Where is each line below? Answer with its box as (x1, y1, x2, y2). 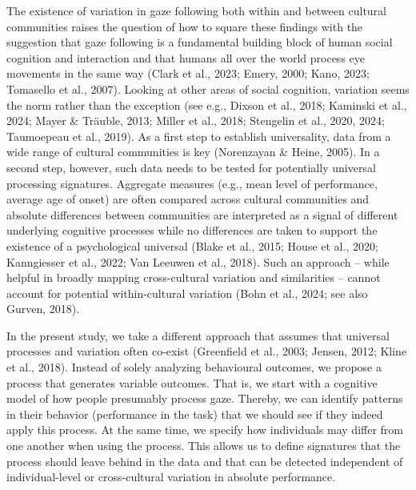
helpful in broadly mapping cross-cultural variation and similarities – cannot (6, 269, 381, 286)
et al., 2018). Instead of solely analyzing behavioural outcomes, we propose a (6, 359, 382, 376)
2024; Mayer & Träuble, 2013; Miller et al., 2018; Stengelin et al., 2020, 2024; (6, 112, 386, 129)
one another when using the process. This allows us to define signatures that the (6, 437, 401, 454)
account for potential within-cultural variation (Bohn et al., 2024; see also (6, 284, 368, 301)
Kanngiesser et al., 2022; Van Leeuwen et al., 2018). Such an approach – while (6, 253, 390, 270)
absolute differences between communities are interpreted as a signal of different (6, 206, 398, 223)
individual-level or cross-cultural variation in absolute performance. (6, 468, 336, 485)
